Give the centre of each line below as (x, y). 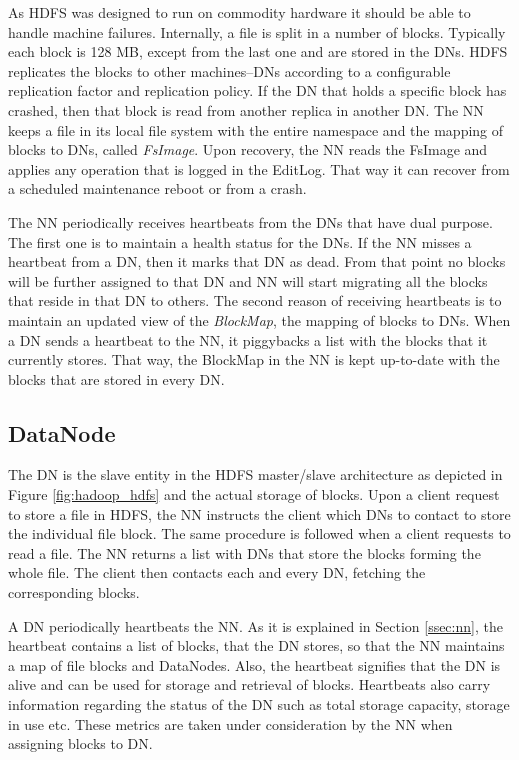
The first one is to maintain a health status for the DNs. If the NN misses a (240, 241)
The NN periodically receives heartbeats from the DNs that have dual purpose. (250, 221)
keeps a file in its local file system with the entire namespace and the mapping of (256, 129)
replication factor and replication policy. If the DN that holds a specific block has (257, 90)
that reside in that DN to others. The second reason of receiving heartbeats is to (255, 300)
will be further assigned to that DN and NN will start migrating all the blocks (248, 280)
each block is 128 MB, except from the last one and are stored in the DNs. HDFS (258, 51)
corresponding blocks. (74, 592)
